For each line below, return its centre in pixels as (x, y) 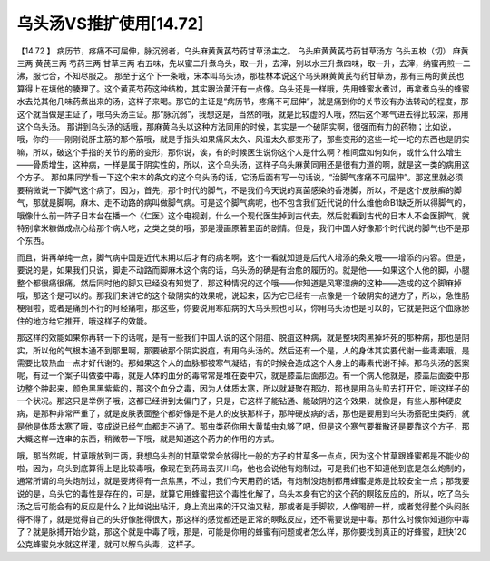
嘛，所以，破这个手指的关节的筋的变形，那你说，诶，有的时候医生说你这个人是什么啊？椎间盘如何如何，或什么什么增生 (239, 152)
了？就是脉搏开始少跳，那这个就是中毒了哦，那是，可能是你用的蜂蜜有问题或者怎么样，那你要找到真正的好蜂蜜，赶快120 (242, 532)
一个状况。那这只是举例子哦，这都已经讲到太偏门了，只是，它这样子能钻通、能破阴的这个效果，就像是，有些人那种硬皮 (239, 401)
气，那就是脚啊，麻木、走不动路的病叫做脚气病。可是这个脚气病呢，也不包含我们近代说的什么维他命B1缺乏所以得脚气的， (244, 203)
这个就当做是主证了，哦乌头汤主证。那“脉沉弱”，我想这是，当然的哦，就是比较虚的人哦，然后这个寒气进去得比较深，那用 (243, 114)
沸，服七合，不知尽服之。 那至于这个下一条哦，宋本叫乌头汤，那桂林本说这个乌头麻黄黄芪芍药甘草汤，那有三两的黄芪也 (240, 76)
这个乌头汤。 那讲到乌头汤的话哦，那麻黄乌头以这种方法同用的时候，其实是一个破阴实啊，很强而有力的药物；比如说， (236, 126)
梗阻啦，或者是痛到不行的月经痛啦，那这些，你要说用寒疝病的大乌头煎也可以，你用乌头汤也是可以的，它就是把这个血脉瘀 (243, 308)
